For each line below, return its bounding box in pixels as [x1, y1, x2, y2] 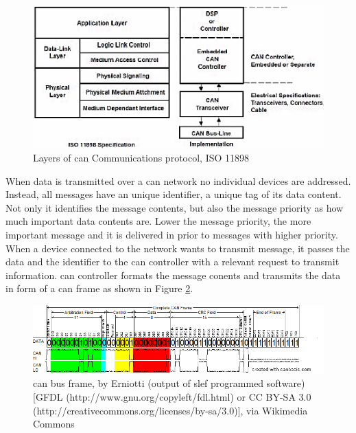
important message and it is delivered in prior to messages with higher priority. [5, 227, 338, 242]
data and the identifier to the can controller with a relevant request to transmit [5, 254, 340, 269]
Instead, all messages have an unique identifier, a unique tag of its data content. [5, 187, 342, 201]
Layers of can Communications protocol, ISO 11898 [33, 151, 250, 165]
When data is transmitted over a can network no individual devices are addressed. [5, 173, 351, 188]
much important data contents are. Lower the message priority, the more [5, 214, 311, 228]
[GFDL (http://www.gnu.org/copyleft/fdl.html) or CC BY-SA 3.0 [33, 389, 311, 403]
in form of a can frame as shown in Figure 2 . [5, 281, 193, 296]
